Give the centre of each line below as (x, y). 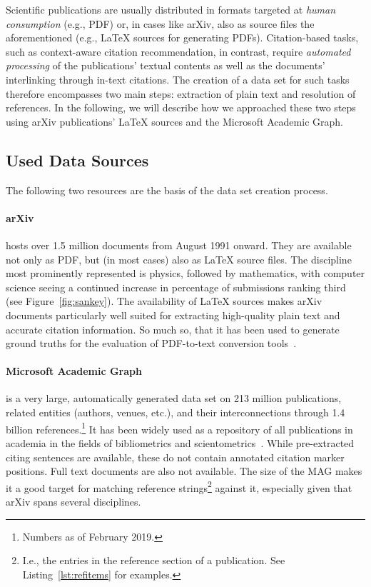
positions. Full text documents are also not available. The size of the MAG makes (184, 471)
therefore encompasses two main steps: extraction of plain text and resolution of (181, 93)
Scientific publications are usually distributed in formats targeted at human (171, 9)
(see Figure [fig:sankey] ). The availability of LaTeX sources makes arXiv (164, 301)
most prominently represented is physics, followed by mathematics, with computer (185, 273)
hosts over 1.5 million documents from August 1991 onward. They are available (179, 245)
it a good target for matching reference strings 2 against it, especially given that (179, 486)
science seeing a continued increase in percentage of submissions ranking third (176, 287)
